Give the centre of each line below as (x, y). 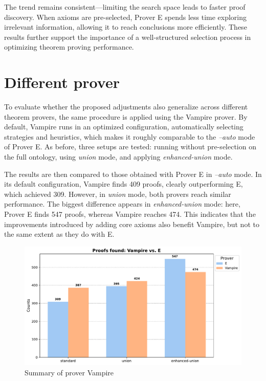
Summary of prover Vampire (69, 372)
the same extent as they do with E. (59, 234)
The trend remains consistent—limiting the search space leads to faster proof (125, 7)
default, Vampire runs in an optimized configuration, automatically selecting (124, 127)
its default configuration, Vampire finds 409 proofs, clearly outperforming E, (124, 184)
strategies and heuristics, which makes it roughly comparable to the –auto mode (130, 136)
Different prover (62, 82)
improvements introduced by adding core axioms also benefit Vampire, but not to (132, 224)
